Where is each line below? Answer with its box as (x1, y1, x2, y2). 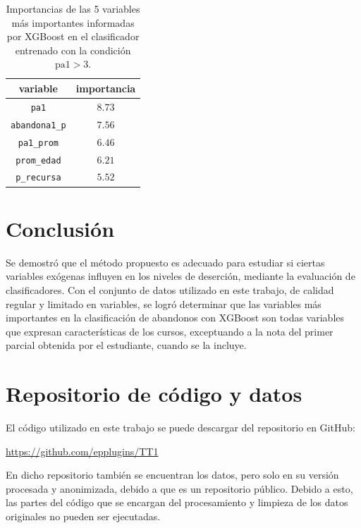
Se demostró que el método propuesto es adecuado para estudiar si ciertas (6, 254, 325, 269)
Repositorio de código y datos (6, 379, 302, 408)
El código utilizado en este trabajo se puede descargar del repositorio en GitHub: (6, 420, 355, 434)
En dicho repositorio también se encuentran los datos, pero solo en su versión (6, 467, 339, 482)
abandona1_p (11, 120, 66, 130)
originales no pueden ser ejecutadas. (6, 508, 161, 523)
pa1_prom (18, 137, 59, 148)
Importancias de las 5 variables (6, 1, 140, 16)
